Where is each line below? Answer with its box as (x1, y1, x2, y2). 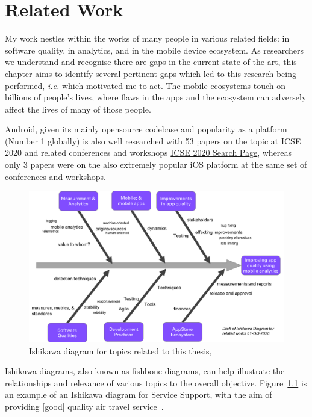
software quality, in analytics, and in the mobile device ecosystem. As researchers (5, 43, 304, 56)
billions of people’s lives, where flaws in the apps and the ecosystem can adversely (5, 91, 307, 103)
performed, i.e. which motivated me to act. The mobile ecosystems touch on (5, 79, 286, 91)
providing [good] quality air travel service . (5, 400, 164, 412)
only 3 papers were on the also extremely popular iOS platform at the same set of (5, 158, 307, 171)
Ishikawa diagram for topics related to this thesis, (29, 344, 212, 357)
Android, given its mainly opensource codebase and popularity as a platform (5, 123, 287, 135)
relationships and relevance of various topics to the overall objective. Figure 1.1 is (5, 376, 307, 389)
